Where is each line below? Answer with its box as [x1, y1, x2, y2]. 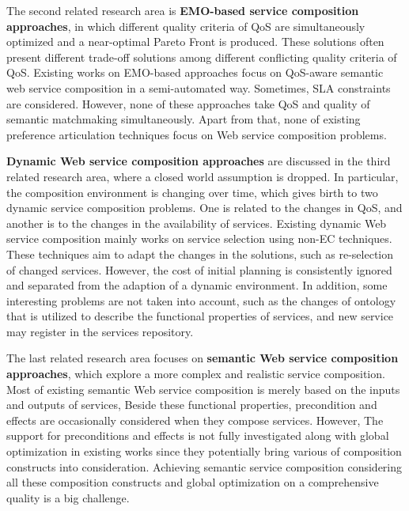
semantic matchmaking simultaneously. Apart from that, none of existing [6, 111, 361, 127]
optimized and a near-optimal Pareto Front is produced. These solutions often [6, 33, 384, 50]
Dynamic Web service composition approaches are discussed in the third [6, 153, 391, 169]
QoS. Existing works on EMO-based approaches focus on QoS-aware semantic [6, 64, 384, 81]
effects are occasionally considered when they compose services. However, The [6, 411, 384, 428]
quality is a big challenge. [6, 489, 130, 505]
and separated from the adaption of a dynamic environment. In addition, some [6, 277, 388, 293]
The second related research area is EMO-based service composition [6, 2, 359, 18]
